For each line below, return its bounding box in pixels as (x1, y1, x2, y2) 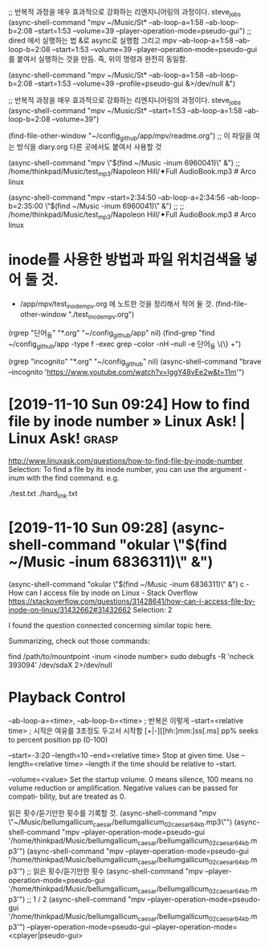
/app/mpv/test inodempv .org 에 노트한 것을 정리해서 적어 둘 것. (19, 299, 214, 311)
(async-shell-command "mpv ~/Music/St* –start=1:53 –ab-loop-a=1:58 (8, 105, 243, 115)
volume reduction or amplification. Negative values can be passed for (8, 783, 238, 792)
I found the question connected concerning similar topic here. (8, 620, 213, 630)
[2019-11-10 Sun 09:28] (8, 519, 169, 536)
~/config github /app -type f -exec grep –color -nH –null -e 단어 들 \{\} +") (8, 340, 242, 351)
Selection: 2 (132, 604, 173, 614)
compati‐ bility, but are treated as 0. (8, 791, 126, 801)
